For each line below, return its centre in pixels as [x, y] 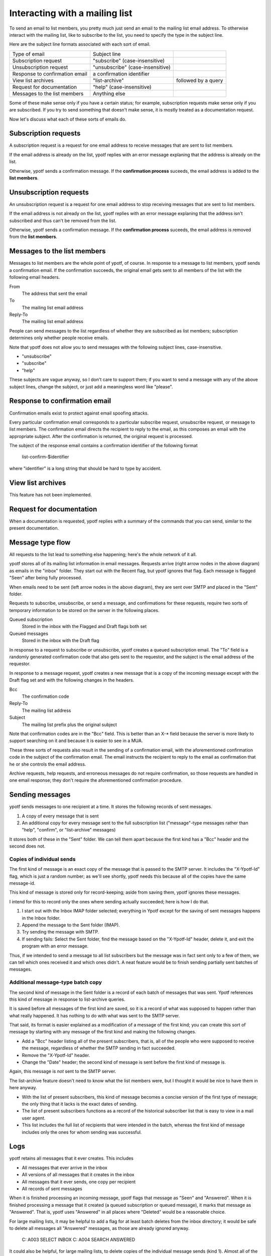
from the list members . [33, 237]
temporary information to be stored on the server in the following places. [84, 610]
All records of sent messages [52, 1189]
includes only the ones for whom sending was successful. [82, 1132]
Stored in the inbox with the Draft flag [61, 641]
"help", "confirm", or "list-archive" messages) [69, 830]
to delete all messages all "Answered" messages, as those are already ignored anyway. [99, 1228]
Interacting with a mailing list [71, 13]
